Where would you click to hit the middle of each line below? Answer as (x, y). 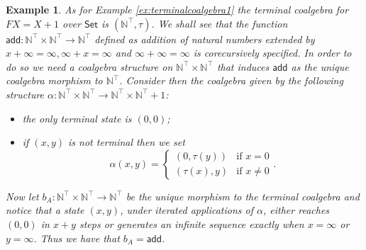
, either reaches (296, 210)
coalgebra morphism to (54, 80)
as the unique (320, 66)
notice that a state (45, 210)
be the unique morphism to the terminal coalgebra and (243, 196)
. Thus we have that (77, 238)
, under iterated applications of (187, 210)
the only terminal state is (77, 118)
